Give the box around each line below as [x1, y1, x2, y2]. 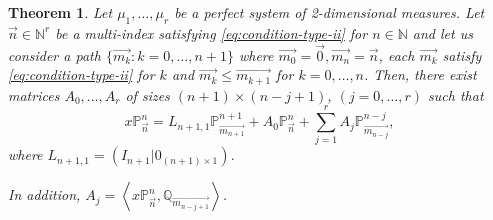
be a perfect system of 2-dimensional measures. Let [174, 2, 485, 22]
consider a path [8, 44, 101, 65]
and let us [412, 22, 473, 43]
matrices [8, 84, 60, 105]
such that [428, 84, 484, 105]
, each [378, 44, 415, 65]
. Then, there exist [364, 64, 477, 85]
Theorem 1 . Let [8, 2, 113, 22]
